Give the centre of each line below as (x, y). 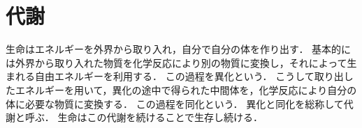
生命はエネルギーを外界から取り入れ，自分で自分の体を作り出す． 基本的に (179, 49)
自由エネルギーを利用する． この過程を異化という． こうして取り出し (194, 76)
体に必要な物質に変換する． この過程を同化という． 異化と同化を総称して (175, 103)
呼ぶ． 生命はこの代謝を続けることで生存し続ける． (144, 117)
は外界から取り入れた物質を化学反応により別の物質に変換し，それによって (176, 62)
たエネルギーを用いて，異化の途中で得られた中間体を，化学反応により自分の (181, 89)
